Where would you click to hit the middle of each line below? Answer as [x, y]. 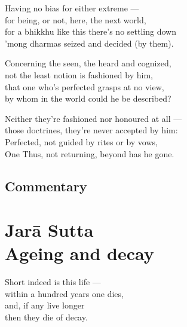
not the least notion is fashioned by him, [79, 74]
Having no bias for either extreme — [72, 8]
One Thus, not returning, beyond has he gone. [90, 153]
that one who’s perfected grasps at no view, [85, 86]
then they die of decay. [46, 317]
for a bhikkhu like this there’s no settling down [91, 31]
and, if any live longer [45, 305]
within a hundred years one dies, [64, 293]
